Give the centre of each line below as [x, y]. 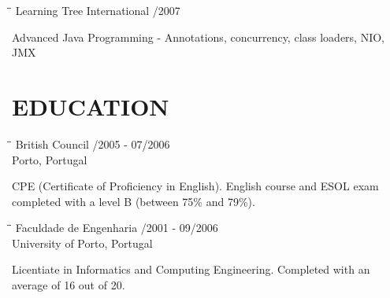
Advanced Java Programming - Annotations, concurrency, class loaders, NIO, [199, 37]
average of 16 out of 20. [69, 285]
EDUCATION [91, 106]
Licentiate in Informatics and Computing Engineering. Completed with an [191, 269]
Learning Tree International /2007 [98, 10]
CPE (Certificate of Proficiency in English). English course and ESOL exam [195, 186]
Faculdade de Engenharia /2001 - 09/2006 [117, 228]
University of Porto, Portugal [82, 243]
